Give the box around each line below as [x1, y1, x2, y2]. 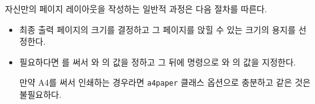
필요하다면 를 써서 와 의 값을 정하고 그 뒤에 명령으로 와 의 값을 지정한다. [19, 55, 296, 68]
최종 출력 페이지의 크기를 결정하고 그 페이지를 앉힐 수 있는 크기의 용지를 [19, 23, 296, 35]
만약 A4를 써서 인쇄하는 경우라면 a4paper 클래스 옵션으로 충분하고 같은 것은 [19, 76, 311, 89]
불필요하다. [19, 88, 62, 101]
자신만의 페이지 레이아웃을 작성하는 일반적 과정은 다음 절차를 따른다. [5, 2, 267, 15]
